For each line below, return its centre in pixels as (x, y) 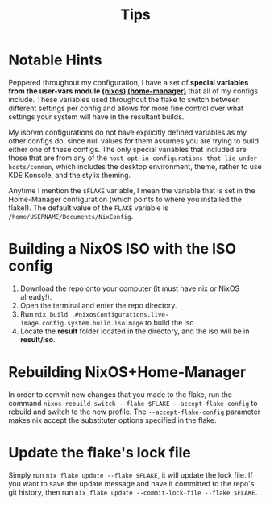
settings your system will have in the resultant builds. (96, 116)
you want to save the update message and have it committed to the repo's (131, 483)
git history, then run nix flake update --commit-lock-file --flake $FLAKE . (133, 492)
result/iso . (37, 339)
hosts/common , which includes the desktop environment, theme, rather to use (135, 166)
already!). (36, 296)
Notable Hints (55, 60)
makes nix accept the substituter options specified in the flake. (112, 420)
